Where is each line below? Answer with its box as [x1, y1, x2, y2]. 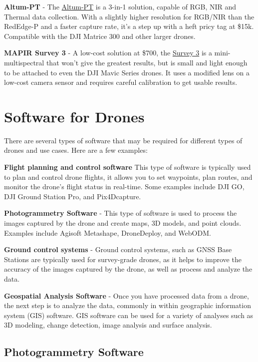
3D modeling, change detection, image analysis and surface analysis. [4, 320, 212, 330]
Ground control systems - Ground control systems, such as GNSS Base [4, 244, 232, 255]
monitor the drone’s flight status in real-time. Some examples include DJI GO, [4, 181, 245, 192]
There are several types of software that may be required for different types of [4, 135, 243, 145]
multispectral [4, 57, 44, 67]
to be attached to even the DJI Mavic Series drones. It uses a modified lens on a [4, 67, 250, 77]
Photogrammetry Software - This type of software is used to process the [4, 208, 237, 218]
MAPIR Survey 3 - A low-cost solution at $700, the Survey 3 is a [4, 47, 212, 58]
